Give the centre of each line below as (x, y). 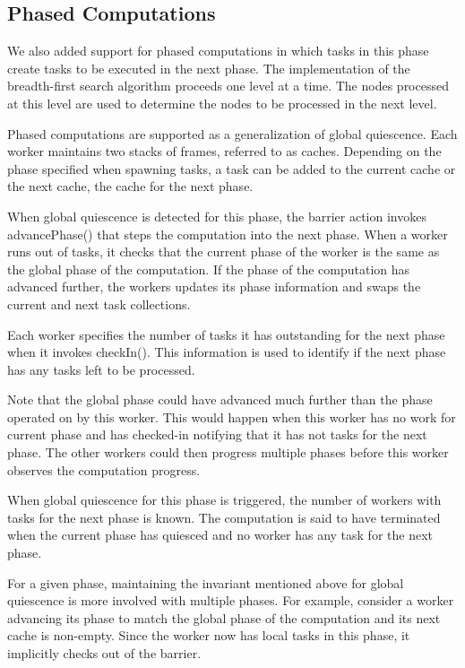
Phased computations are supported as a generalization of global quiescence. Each (232, 133)
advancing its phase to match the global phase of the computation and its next (224, 617)
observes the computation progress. (104, 469)
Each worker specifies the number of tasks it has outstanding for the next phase (226, 334)
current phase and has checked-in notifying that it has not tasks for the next (217, 434)
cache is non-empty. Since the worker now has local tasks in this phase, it (209, 635)
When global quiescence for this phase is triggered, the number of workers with (224, 500)
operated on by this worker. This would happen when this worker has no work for (232, 416)
